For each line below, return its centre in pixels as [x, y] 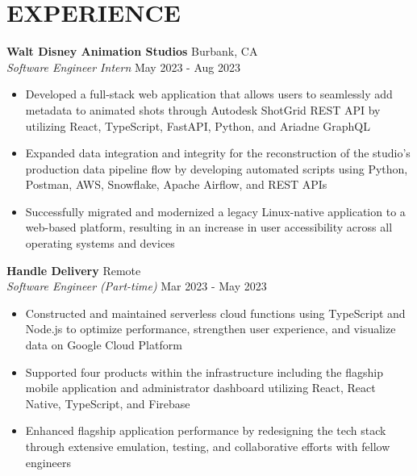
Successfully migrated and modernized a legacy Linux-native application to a [215, 211]
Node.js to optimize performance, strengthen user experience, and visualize [211, 329]
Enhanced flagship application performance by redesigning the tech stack [206, 430]
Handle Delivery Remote [74, 270]
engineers [48, 462]
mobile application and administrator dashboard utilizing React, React [200, 388]
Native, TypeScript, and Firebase [108, 403]
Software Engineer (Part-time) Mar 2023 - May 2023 [137, 286]
